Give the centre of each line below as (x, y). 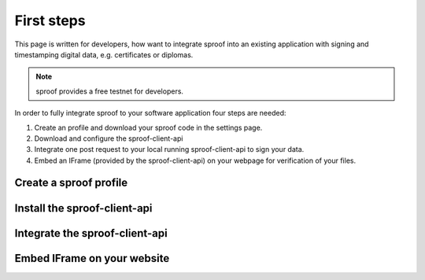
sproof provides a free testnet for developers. (110, 91)
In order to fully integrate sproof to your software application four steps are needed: (150, 113)
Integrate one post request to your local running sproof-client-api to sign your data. (169, 149)
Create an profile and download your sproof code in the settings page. (148, 127)
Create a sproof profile (71, 183)
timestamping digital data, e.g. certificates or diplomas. (104, 54)
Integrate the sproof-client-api (91, 233)
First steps (50, 20)
